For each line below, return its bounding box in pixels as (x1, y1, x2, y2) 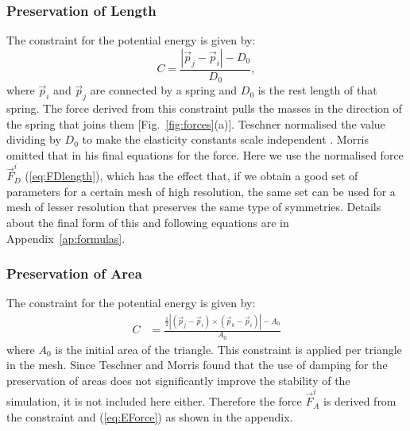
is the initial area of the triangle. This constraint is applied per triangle (55, 341, 402, 357)
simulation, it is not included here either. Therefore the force (6, 393, 302, 410)
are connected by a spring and (90, 82, 238, 98)
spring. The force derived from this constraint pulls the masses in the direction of (6, 100, 402, 117)
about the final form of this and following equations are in (6, 214, 289, 230)
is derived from (323, 393, 396, 410)
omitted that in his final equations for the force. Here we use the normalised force (6, 146, 404, 163)
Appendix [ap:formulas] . (6, 229, 126, 246)
